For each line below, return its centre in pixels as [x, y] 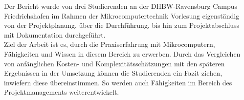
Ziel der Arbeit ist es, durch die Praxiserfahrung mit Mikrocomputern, [110, 44]
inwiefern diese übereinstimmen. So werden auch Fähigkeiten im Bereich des [118, 82]
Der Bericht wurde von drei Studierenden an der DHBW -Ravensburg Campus [121, 6]
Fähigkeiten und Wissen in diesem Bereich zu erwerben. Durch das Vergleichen [122, 53]
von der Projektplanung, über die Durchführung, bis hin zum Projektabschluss [122, 25]
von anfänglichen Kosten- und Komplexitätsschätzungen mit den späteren [114, 63]
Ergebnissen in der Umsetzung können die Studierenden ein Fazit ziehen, [113, 73]
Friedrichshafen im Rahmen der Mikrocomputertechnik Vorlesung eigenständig [122, 15]
